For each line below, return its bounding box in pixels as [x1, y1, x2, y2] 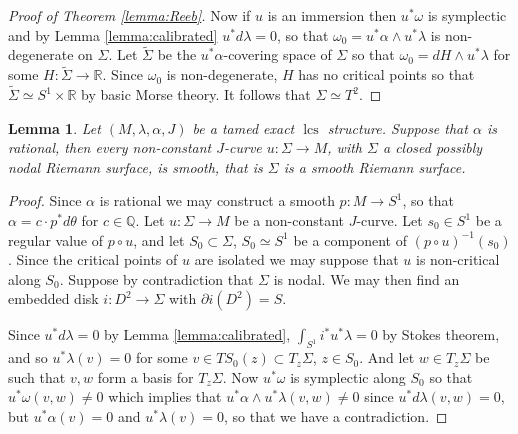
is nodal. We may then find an [273, 268, 460, 289]
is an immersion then [267, 5, 397, 25]
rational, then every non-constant [8, 137, 212, 158]
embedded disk [8, 288, 99, 309]
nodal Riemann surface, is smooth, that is [8, 156, 263, 177]
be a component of [293, 229, 407, 250]
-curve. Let [356, 210, 423, 230]
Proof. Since [8, 190, 82, 211]
